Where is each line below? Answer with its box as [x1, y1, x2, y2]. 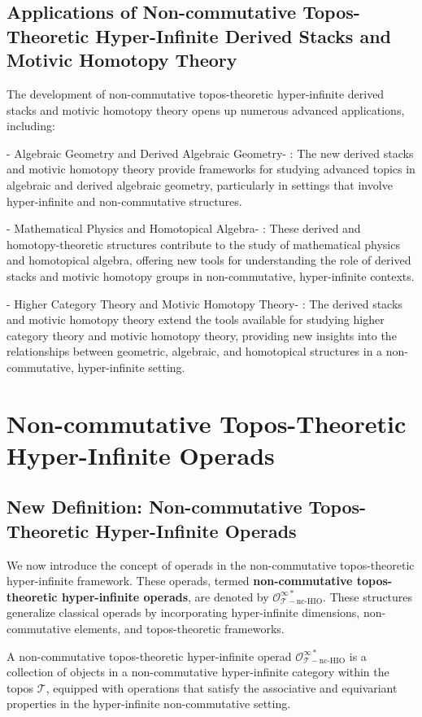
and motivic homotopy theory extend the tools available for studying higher [7, 311, 385, 328]
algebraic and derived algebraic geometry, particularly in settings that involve [7, 176, 393, 193]
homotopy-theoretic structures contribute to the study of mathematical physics [7, 235, 400, 252]
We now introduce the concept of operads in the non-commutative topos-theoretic [7, 556, 415, 573]
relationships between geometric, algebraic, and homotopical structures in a [7, 343, 383, 360]
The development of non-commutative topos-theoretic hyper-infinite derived [7, 85, 385, 102]
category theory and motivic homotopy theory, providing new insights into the [7, 326, 397, 343]
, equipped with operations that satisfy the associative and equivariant [46, 679, 398, 696]
